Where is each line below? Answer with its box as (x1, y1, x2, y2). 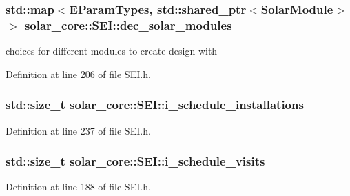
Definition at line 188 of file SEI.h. (6, 179, 151, 194)
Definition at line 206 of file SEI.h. (6, 66, 151, 81)
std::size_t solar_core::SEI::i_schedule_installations (6, 96, 304, 113)
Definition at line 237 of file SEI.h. (6, 123, 151, 137)
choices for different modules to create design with (6, 43, 218, 58)
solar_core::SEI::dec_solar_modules (24, 16, 232, 33)
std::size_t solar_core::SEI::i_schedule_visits (6, 153, 265, 170)
